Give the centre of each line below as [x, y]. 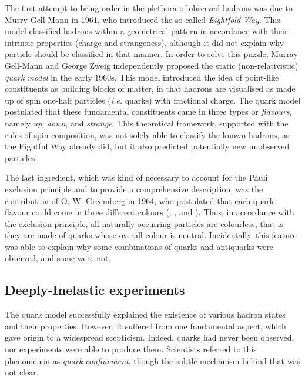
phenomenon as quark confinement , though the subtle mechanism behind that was [152, 360]
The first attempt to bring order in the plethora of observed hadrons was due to [149, 8]
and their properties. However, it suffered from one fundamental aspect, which [145, 326]
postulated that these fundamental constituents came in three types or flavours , [148, 111]
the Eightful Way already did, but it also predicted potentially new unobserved [147, 146]
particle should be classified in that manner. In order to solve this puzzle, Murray [151, 54]
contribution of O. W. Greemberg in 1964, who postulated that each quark [140, 200]
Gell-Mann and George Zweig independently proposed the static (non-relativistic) [152, 65]
